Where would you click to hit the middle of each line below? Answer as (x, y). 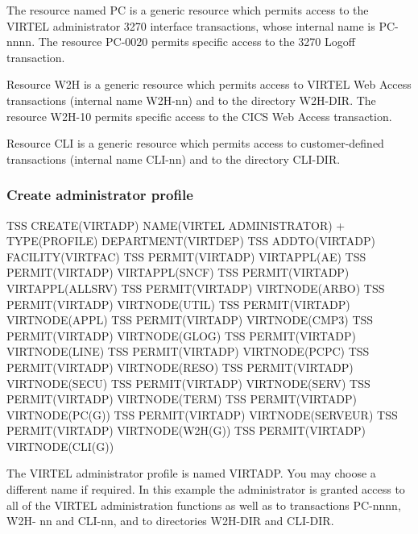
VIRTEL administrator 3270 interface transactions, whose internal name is (191, 25)
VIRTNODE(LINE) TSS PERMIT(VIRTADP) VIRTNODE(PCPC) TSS (188, 351)
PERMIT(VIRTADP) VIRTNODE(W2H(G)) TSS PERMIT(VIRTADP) (186, 430)
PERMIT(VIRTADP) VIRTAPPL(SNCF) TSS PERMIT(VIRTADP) (178, 272)
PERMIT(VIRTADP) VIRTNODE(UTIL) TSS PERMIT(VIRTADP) (178, 304)
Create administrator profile (100, 195)
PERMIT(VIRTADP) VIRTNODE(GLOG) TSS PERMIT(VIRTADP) (181, 335)
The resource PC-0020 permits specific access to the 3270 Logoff (197, 42)
